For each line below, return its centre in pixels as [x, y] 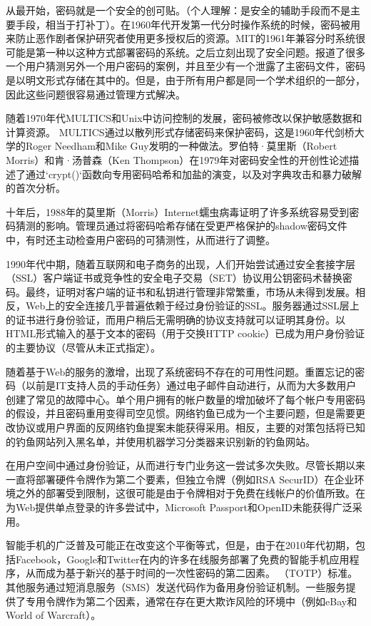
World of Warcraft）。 [54, 615]
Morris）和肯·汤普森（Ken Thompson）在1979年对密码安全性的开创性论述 [178, 159]
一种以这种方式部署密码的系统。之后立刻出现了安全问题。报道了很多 [205, 52]
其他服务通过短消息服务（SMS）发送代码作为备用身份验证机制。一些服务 [176, 586]
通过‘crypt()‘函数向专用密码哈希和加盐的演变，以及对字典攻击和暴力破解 [193, 174]
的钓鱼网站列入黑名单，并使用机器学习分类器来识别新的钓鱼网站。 [161, 441]
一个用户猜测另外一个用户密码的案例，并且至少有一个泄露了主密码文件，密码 [185, 66]
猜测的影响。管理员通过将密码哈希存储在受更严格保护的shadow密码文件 [181, 226]
